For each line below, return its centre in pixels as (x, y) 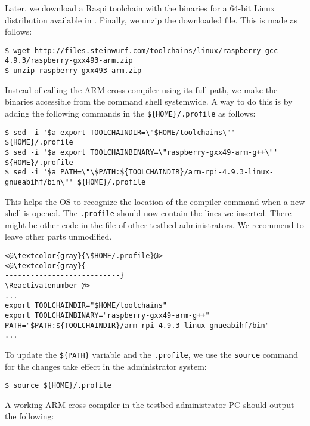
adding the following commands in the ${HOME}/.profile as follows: (130, 113)
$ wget (18, 50)
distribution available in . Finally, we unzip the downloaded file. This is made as (151, 19)
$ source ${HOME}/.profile (58, 386)
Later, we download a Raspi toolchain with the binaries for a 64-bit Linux (140, 8)
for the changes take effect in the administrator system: (106, 366)
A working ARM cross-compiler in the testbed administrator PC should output (150, 404)
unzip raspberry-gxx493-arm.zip (77, 71)
